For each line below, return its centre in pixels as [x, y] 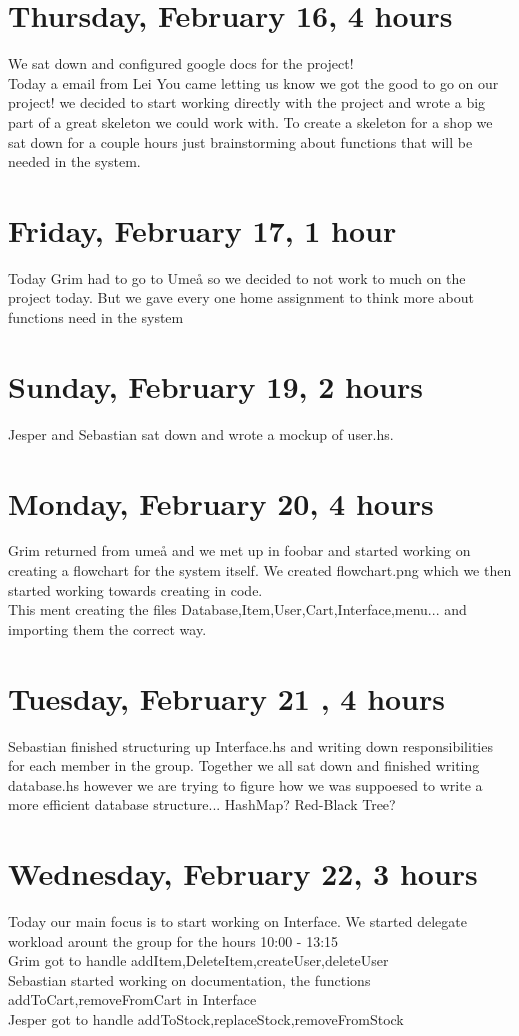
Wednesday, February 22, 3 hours [243, 873]
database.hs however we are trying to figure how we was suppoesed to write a [245, 784]
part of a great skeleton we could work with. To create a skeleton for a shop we [250, 121]
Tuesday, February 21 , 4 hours [226, 697]
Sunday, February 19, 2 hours [215, 385]
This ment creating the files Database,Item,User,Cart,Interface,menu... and [237, 609]
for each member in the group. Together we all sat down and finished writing [244, 765]
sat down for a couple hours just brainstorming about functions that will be [240, 141]
